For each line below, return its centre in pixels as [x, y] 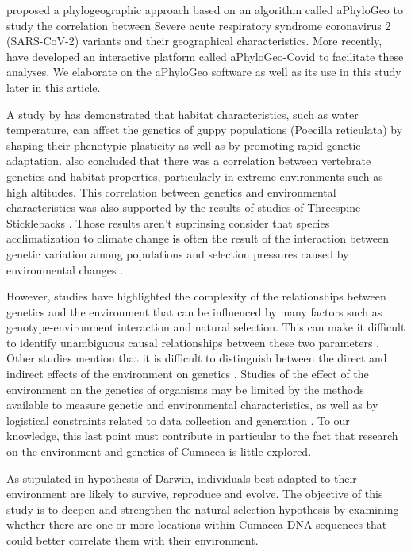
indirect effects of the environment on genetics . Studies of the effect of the [188, 374]
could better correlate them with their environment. [133, 540]
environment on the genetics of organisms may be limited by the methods [185, 389]
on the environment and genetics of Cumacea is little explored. [159, 452]
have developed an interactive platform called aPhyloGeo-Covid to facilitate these [205, 56]
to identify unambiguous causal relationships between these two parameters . [193, 342]
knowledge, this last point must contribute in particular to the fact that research [202, 436]
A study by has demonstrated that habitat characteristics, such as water [182, 114]
